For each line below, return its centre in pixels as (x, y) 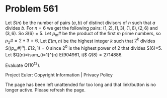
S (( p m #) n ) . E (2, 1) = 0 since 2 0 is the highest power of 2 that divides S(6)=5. (84, 48)
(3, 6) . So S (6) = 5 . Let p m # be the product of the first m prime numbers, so (83, 34)
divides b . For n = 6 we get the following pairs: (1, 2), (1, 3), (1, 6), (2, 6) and (81, 28)
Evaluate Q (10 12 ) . (23, 65)
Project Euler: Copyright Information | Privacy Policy (59, 75)
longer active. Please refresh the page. (46, 90)
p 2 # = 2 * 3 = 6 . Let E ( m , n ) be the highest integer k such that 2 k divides (80, 41)
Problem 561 (32, 9)
